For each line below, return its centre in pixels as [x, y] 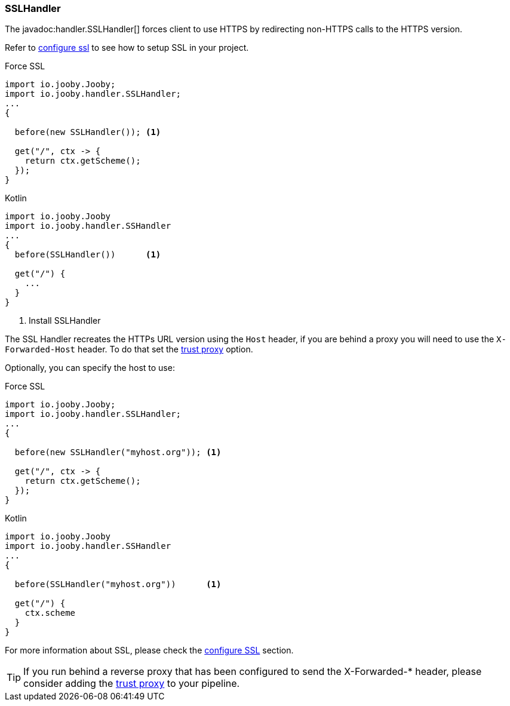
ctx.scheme [50, 613]
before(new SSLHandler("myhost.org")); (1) [118, 452]
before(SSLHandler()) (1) [88, 255]
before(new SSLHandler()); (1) [88, 132]
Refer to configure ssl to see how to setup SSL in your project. [127, 48]
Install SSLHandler [65, 321]
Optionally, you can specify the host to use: [90, 368]
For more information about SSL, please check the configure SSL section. [149, 650]
